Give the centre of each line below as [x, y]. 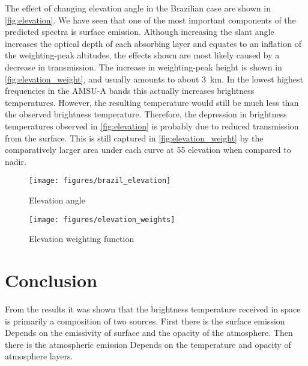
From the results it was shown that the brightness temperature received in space [153, 309]
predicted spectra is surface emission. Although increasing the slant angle [140, 32]
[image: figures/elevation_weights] [102, 219]
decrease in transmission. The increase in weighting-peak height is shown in [143, 67]
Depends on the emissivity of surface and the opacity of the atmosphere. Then [149, 333]
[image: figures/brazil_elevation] [100, 181]
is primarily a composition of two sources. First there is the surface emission [145, 321]
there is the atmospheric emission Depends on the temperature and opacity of [148, 344]
